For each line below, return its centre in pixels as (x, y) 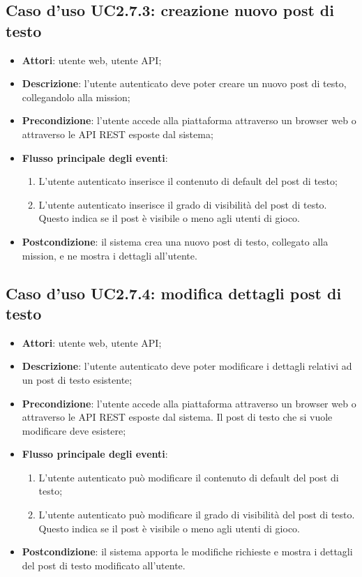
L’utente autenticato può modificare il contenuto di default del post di (189, 477)
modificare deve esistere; (74, 430)
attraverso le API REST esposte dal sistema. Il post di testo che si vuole (177, 417)
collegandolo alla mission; (76, 97)
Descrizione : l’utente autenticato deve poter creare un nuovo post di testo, (184, 83)
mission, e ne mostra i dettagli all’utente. (110, 255)
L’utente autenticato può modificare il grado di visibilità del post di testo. (197, 515)
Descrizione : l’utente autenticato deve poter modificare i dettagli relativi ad (187, 366)
